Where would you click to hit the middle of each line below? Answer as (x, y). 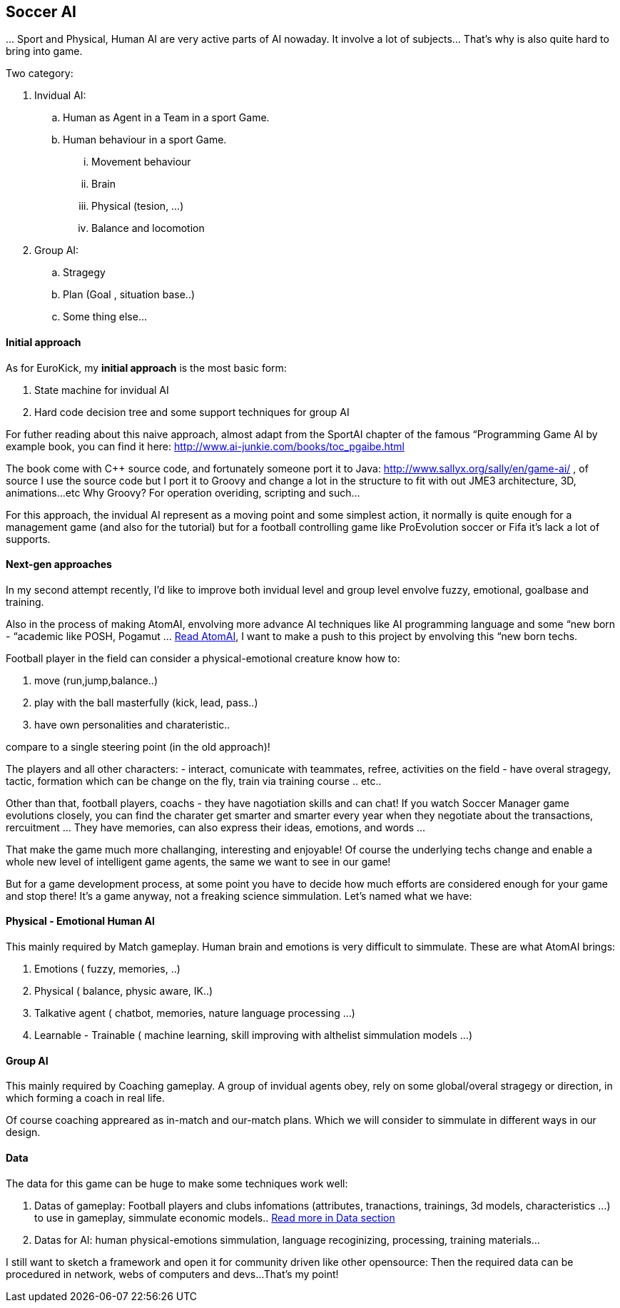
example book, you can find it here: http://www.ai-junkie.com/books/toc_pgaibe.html (205, 446)
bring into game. (44, 51)
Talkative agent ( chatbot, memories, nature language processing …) (195, 1013)
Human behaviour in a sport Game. (145, 140)
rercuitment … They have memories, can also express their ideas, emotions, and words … (216, 827)
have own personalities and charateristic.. (132, 724)
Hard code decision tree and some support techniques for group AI (192, 412)
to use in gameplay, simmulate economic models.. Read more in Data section (215, 1217)
